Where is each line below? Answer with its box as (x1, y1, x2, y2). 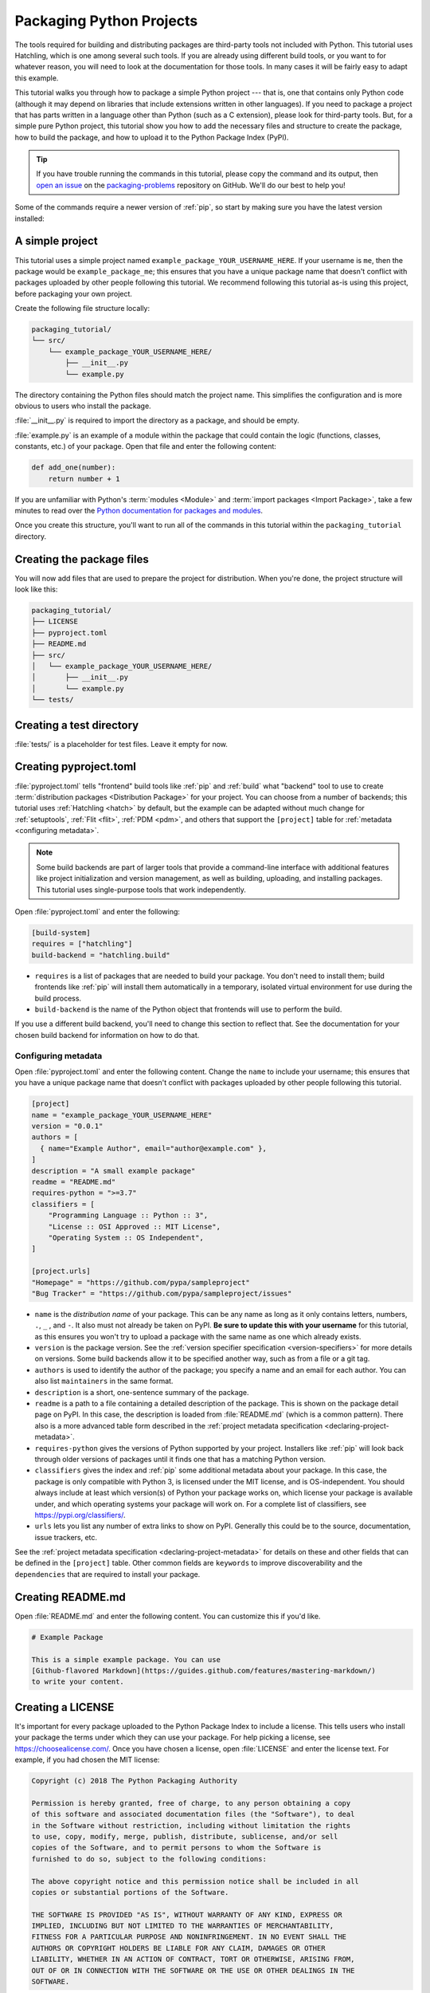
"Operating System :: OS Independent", (48, 1232, 205, 1242)
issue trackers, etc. (34, 1532, 98, 1542)
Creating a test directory (14, 718, 139, 732)
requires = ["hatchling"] (31, 939, 133, 949)
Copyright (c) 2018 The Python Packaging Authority (31, 1776, 238, 1785)
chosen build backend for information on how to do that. (14, 1030, 200, 1040)
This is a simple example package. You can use (31, 1655, 221, 1664)
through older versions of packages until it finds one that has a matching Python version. (34, 1454, 326, 1464)
